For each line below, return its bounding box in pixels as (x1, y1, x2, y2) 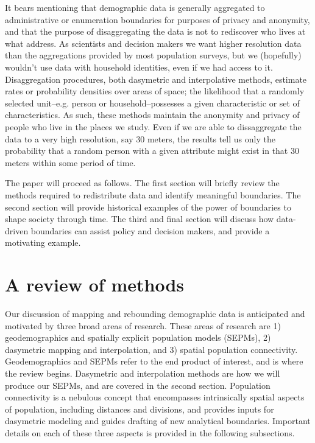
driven (5, 224, 29, 237)
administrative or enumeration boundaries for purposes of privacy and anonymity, (5, 13, 310, 26)
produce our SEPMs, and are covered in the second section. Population (5, 378, 271, 391)
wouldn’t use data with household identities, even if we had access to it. (5, 60, 273, 73)
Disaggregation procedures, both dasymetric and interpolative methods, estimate (5, 72, 307, 85)
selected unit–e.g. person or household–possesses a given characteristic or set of (5, 96, 300, 109)
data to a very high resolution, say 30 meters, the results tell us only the (5, 132, 275, 145)
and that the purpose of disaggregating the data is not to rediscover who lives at (5, 25, 306, 38)
